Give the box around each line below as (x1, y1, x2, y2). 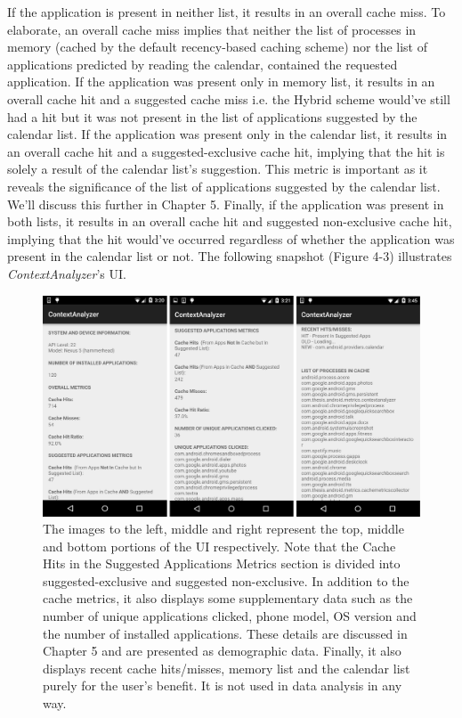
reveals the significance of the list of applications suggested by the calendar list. (7, 176, 441, 195)
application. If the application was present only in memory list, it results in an (7, 72, 435, 91)
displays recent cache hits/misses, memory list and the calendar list (43, 658, 410, 677)
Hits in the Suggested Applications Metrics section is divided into (43, 554, 401, 573)
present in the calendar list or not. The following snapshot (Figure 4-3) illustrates (7, 247, 452, 265)
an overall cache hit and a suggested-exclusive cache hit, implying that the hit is (7, 142, 445, 160)
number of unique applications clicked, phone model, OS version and (43, 607, 417, 625)
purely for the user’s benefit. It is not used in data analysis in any (43, 676, 402, 695)
